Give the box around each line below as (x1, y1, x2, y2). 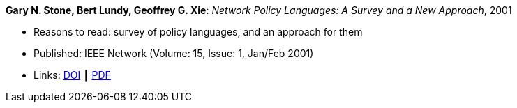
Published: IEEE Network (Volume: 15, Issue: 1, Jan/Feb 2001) (33, 47, 314, 59)
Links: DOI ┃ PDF (33, 69, 111, 81)
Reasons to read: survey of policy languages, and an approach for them (33, 26, 363, 38)
